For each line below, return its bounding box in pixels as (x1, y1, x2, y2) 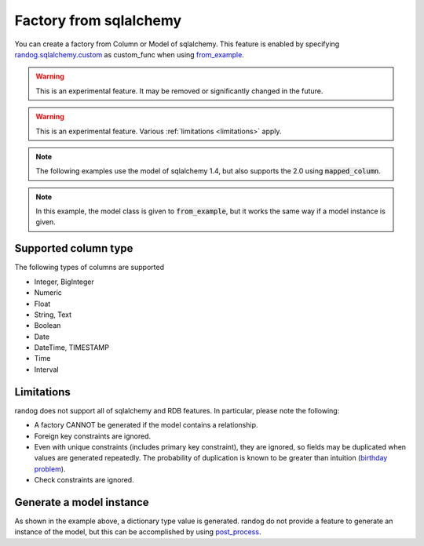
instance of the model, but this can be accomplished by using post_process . (14, 527, 261, 537)
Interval (34, 365, 59, 374)
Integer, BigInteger (34, 277, 94, 286)
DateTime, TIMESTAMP (34, 343, 110, 352)
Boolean (34, 321, 61, 330)
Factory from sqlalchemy (14, 12, 182, 29)
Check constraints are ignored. (34, 475, 134, 485)
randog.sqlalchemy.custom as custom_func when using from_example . (14, 49, 245, 59)
